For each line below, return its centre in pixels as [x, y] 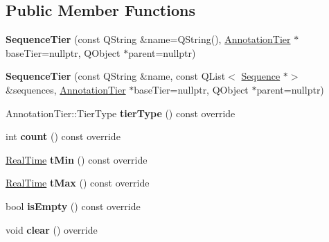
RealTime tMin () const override [77, 159]
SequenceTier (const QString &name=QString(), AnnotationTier [148, 39]
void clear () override [52, 229]
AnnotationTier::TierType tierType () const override [121, 113]
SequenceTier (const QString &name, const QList [116, 76]
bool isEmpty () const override [73, 206]
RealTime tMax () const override [78, 183]
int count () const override [63, 136]
